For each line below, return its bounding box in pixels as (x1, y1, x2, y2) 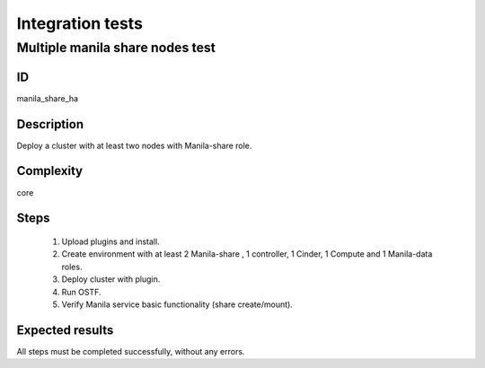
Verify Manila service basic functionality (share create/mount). (61, 299, 294, 310)
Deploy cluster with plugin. (61, 274, 161, 285)
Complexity (16, 163, 84, 179)
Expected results (16, 322, 114, 337)
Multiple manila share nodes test (16, 39, 216, 56)
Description (16, 117, 84, 132)
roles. (61, 261, 83, 272)
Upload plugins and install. (61, 236, 161, 247)
